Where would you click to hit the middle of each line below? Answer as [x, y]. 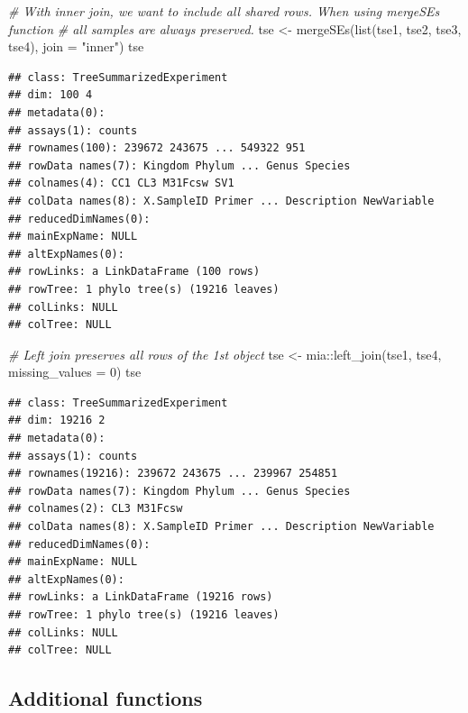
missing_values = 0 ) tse [75, 372]
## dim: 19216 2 [57, 420]
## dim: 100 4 [50, 95]
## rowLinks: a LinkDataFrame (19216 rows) [141, 597]
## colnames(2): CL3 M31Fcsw [96, 509]
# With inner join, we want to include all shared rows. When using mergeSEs [224, 11]
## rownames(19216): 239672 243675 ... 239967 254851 [173, 474]
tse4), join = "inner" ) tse [76, 46]
